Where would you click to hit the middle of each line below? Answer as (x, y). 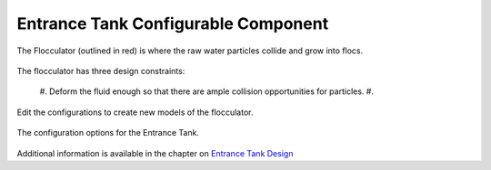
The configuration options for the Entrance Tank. (108, 133)
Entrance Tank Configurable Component (173, 24)
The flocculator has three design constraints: (101, 71)
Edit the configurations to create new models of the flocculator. (135, 112)
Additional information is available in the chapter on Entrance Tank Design (155, 153)
